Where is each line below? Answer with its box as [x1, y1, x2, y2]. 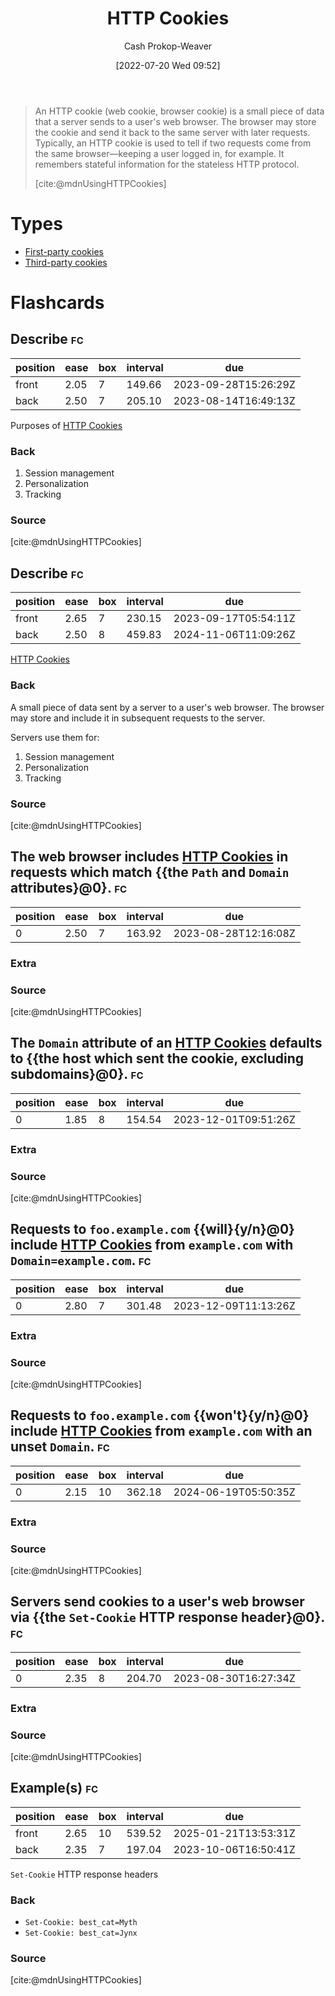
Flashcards [10, 292, 105, 314]
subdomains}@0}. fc [10, 1066, 144, 1083]
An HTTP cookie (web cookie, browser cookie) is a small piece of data [34, 105, 325, 117]
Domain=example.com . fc [10, 1252, 152, 1269]
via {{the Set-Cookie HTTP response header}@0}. [10, 1609, 325, 1626]
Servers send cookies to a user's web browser [10, 1593, 305, 1611]
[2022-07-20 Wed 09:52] [115, 59, 221, 71]
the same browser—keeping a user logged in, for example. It [34, 147, 285, 159]
